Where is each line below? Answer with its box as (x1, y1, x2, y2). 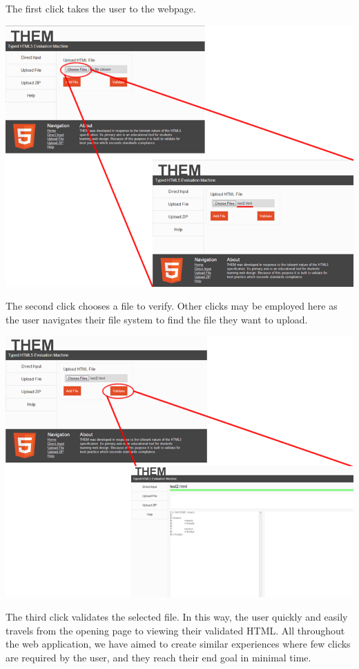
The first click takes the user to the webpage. (6, 1, 196, 15)
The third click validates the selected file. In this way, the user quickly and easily (6, 609, 348, 623)
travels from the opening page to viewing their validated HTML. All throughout (6, 623, 345, 637)
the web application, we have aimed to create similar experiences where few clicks (6, 637, 351, 651)
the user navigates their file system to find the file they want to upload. (6, 312, 308, 326)
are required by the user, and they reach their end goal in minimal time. (6, 650, 311, 664)
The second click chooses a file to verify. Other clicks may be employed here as (6, 299, 338, 313)
